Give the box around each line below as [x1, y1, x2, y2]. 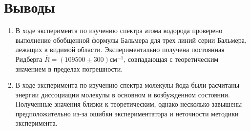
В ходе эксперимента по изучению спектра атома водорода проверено [15, 25, 223, 36]
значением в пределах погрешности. [15, 63, 123, 74]
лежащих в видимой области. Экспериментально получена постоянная [15, 44, 225, 55]
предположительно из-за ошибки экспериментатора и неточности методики [15, 108, 239, 118]
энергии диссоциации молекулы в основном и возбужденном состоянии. [15, 89, 230, 99]
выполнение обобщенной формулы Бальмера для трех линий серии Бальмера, [15, 35, 247, 45]
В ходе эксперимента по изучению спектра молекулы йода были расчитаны [15, 80, 240, 90]
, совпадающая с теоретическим [124, 54, 219, 64]
